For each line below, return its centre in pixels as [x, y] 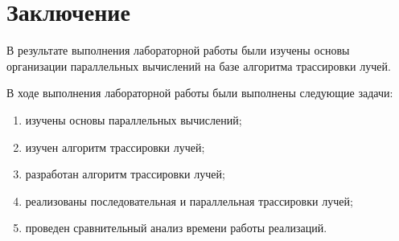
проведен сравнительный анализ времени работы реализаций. [176, 228]
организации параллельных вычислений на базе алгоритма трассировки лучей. [199, 65]
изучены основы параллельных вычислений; [134, 119]
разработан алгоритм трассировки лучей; [125, 174]
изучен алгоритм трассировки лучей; [115, 147]
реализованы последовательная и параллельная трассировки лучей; [189, 200]
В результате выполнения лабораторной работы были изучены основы [178, 50]
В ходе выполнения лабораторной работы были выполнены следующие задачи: [200, 93]
